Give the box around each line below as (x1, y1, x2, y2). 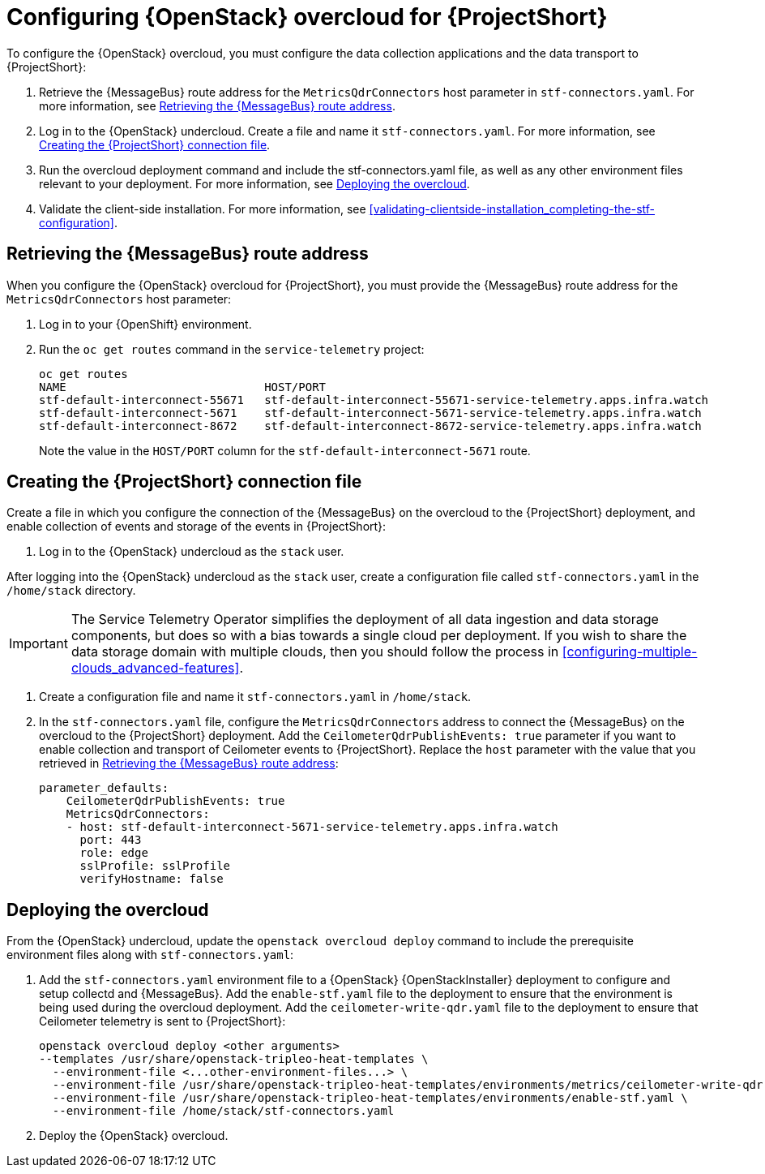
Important (9, 635, 68, 652)
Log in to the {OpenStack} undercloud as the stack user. (39, 544, 344, 559)
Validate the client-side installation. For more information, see (39, 201, 366, 216)
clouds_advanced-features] (71, 660, 240, 677)
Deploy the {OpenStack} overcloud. (39, 1129, 229, 1143)
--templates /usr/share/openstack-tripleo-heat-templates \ (39, 1052, 429, 1066)
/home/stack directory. (6, 583, 136, 598)
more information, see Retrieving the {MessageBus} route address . (39, 98, 395, 113)
